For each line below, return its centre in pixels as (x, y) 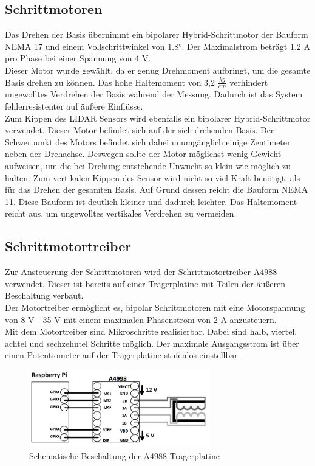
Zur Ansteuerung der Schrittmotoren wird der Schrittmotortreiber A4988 (141, 272)
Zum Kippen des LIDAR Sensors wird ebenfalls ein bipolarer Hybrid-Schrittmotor (158, 118)
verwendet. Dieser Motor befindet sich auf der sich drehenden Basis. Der (140, 130)
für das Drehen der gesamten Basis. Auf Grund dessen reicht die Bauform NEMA (157, 190)
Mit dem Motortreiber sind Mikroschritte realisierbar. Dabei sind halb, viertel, (151, 331)
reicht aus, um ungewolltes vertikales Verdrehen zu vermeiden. (121, 213)
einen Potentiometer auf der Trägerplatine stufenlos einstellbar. (123, 355)
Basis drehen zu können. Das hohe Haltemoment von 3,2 (110, 82)
